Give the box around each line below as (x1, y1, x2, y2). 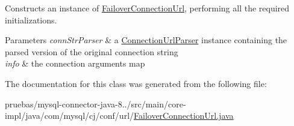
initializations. (5, 13, 57, 26)
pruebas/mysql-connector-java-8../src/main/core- (5, 97, 186, 110)
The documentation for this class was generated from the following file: (5, 77, 267, 89)
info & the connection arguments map (5, 57, 145, 70)
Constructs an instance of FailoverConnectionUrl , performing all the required (5, 2, 290, 14)
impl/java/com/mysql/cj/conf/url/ (5, 109, 134, 122)
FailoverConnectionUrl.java (134, 109, 234, 122)
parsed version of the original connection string (5, 45, 178, 58)
